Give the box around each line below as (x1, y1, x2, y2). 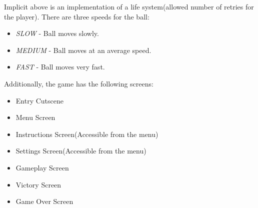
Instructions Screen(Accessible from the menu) (15, 128, 158, 139)
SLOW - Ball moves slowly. (15, 28, 99, 38)
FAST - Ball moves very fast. (15, 61, 105, 72)
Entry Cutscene (15, 95, 63, 105)
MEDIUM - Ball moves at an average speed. (15, 44, 151, 55)
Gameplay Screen (15, 162, 69, 172)
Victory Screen (15, 179, 61, 189)
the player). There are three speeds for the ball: (4, 11, 149, 21)
